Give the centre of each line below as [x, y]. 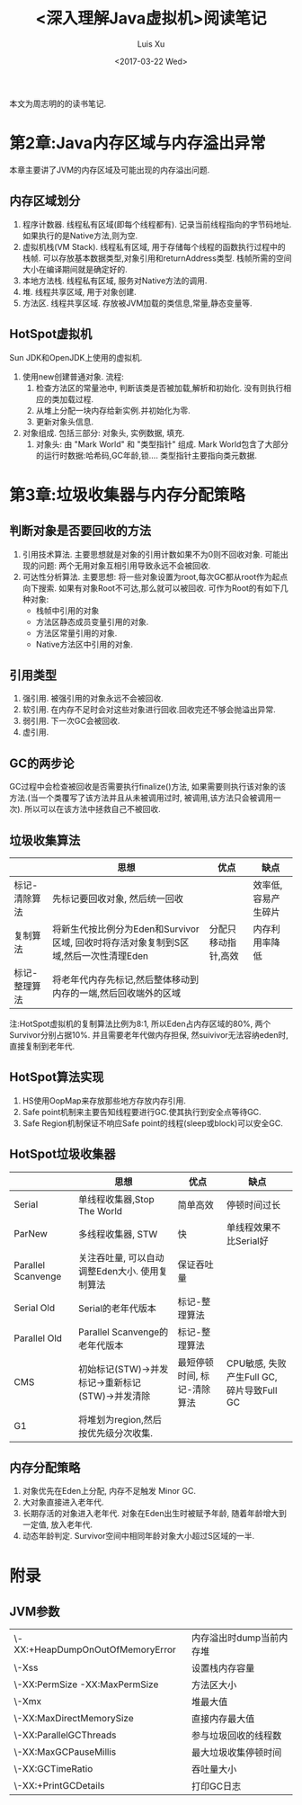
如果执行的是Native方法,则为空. [80, 236]
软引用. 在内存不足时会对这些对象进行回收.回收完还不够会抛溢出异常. [149, 710]
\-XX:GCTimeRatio [53, 1769]
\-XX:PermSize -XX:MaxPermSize [86, 1684]
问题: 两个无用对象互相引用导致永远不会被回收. [124, 565]
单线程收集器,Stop [116, 1199]
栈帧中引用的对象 [67, 610]
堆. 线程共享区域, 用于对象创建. [79, 291]
